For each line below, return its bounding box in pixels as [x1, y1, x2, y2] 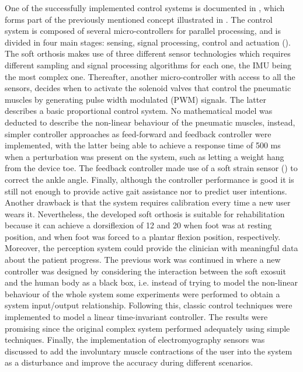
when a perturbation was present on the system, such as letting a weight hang [5, 150, 284, 162]
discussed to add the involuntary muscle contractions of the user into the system [5, 345, 292, 357]
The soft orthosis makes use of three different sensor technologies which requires [5, 47, 291, 60]
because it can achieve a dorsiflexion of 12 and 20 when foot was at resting [5, 219, 272, 231]
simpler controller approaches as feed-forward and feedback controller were [5, 127, 271, 140]
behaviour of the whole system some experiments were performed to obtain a [5, 287, 280, 300]
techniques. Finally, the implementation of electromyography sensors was [5, 333, 265, 346]
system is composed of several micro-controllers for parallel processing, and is [5, 25, 281, 37]
